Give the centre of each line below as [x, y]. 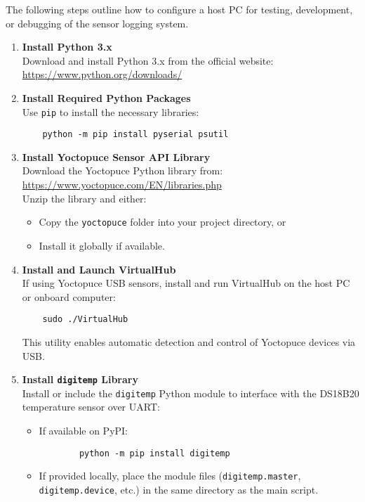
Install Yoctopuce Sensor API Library [116, 156]
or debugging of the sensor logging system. [97, 23]
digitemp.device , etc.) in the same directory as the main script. [179, 489]
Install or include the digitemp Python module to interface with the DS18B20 [191, 393]
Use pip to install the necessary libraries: [111, 111]
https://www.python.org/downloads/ [102, 74]
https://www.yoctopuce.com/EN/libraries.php [122, 185]
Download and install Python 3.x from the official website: [148, 60]
